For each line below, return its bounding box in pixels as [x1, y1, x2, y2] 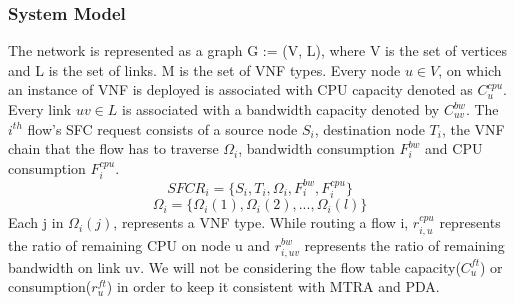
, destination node [314, 118, 425, 139]
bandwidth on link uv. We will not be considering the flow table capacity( [8, 256, 461, 277]
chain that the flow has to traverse [8, 138, 219, 159]
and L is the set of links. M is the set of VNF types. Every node [8, 59, 401, 80]
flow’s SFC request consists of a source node [27, 118, 298, 139]
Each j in [8, 212, 64, 233]
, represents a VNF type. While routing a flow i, [113, 212, 409, 233]
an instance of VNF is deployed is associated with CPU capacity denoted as [8, 79, 473, 100]
